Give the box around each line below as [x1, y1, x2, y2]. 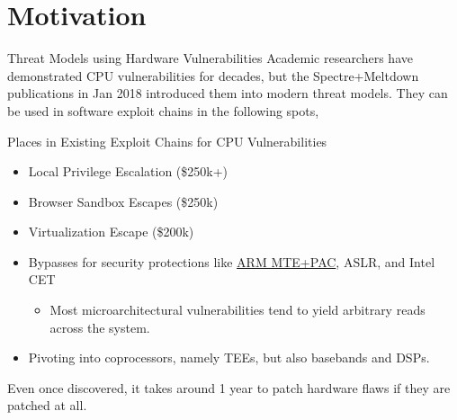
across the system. [49, 317, 150, 336]
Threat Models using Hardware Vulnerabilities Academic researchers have [7, 49, 413, 67]
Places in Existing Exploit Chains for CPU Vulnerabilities [7, 131, 327, 150]
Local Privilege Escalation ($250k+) [28, 162, 228, 181]
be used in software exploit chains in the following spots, [7, 101, 319, 120]
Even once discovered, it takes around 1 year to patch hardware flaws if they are [7, 378, 451, 397]
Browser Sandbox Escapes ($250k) [28, 192, 219, 210]
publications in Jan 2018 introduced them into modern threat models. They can [7, 84, 448, 103]
